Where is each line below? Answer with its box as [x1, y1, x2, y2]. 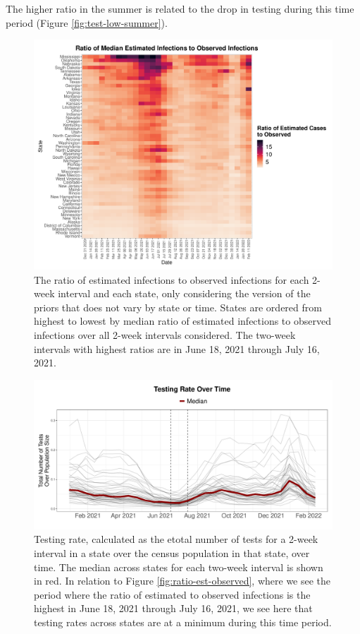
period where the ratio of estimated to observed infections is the [34, 587, 311, 602]
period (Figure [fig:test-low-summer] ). [6, 15, 168, 30]
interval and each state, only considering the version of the [58, 286, 311, 301]
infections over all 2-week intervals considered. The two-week [34, 328, 296, 342]
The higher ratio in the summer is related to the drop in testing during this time [6, 1, 354, 16]
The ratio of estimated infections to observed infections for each [34, 272, 309, 287]
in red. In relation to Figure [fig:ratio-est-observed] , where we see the [34, 573, 331, 588]
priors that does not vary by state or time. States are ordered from [34, 299, 322, 314]
